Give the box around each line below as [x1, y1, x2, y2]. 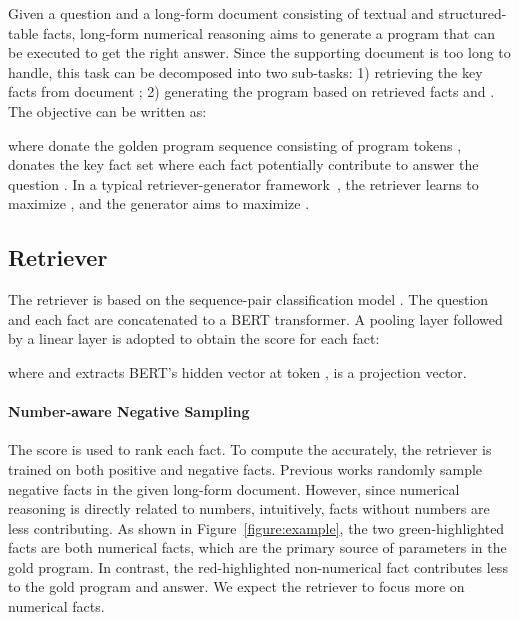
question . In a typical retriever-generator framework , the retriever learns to [8, 173, 479, 194]
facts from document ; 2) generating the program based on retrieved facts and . [8, 81, 495, 102]
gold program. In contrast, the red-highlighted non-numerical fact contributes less [8, 556, 508, 577]
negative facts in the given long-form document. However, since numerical [8, 478, 460, 499]
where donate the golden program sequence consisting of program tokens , [8, 134, 462, 155]
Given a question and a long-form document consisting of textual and [8, 3, 434, 23]
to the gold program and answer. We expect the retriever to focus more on [8, 576, 465, 597]
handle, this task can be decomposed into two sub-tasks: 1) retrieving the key [8, 61, 483, 82]
